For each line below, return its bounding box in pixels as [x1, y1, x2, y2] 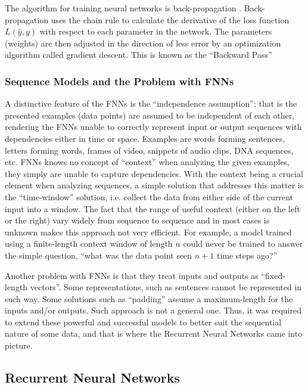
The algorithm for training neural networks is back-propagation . [5, 2, 242, 14]
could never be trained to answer [183, 237, 303, 250]
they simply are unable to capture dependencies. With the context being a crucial [5, 167, 303, 179]
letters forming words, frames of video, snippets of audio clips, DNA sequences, [5, 144, 294, 156]
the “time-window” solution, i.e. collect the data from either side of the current [5, 190, 294, 203]
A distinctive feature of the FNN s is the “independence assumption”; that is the [5, 97, 297, 110]
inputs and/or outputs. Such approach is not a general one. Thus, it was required [5, 304, 302, 316]
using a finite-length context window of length [5, 237, 173, 250]
